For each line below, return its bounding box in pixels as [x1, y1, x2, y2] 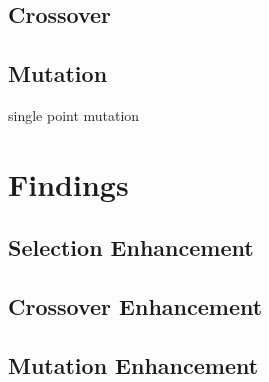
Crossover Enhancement [8, 291, 263, 322]
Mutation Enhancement [8, 349, 259, 380]
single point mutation [8, 104, 140, 125]
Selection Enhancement [8, 232, 254, 263]
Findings [8, 163, 129, 204]
